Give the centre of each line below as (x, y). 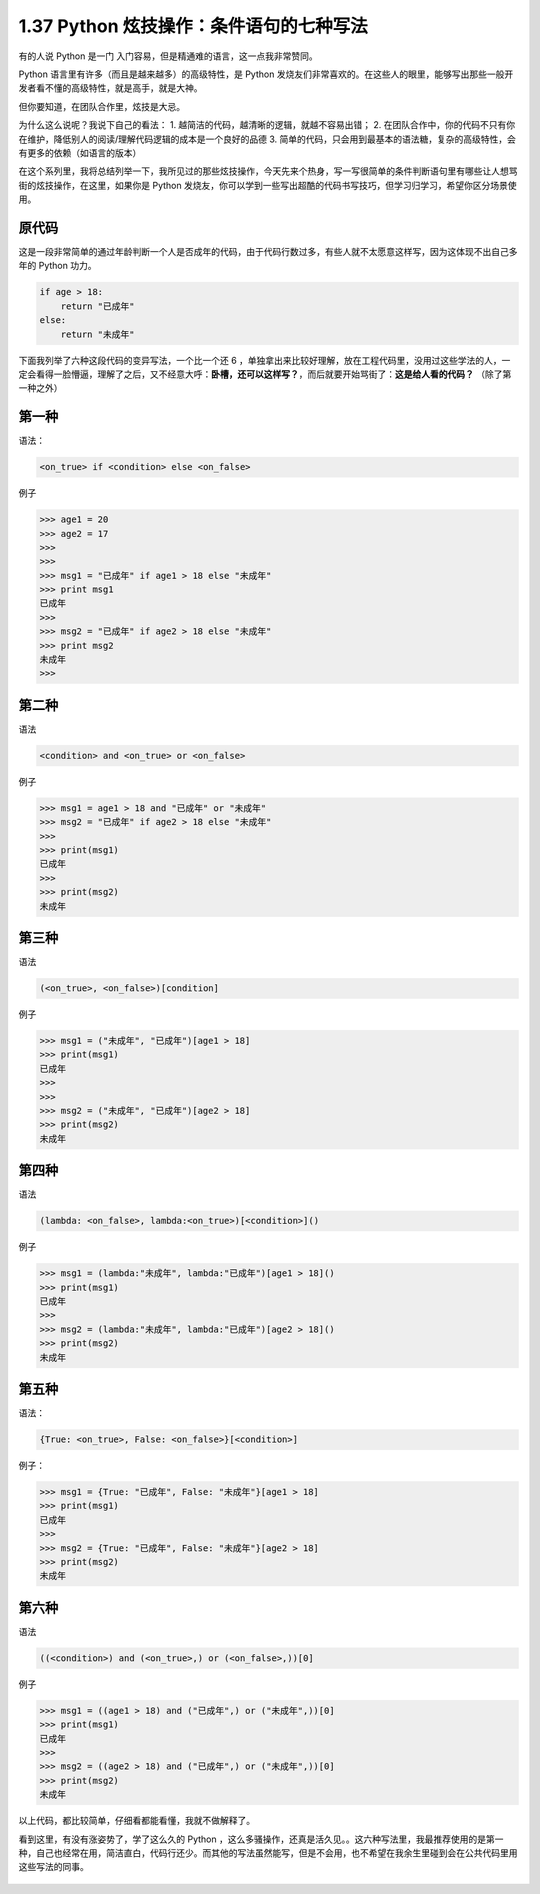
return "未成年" (97, 334)
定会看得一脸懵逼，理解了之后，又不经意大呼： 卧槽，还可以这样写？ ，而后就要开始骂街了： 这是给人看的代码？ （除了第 (265, 374)
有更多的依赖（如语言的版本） (80, 152)
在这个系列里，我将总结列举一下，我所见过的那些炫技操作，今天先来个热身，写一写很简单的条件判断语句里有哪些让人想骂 (268, 171)
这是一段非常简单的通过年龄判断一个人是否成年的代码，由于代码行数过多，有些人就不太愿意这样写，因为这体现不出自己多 (268, 251)
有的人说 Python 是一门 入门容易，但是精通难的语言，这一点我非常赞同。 (168, 56)
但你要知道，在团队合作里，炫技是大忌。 (101, 106)
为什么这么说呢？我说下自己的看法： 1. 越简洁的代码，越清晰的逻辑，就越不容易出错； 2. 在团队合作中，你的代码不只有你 (267, 125)
